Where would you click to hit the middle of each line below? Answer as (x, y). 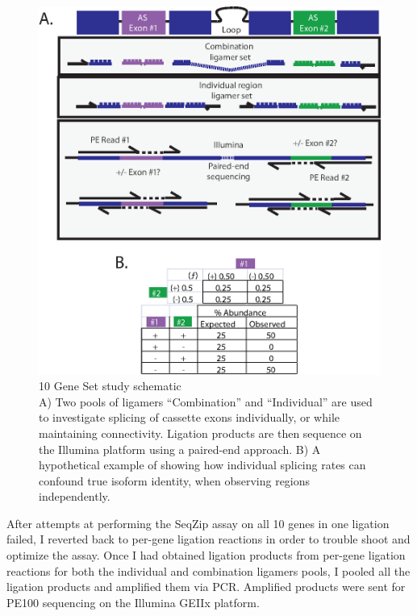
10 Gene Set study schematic (110, 386)
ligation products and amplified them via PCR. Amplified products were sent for (206, 587)
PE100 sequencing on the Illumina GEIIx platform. (133, 602)
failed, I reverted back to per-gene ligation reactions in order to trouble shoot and (208, 539)
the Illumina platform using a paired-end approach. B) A (180, 449)
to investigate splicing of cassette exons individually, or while (189, 417)
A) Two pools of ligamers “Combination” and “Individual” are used (206, 401)
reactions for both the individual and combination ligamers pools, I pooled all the (208, 570)
